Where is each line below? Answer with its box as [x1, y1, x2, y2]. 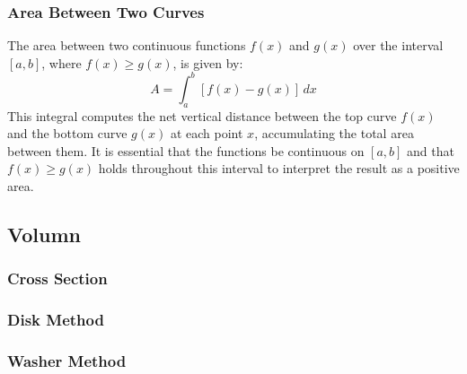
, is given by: [172, 53, 243, 72]
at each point [170, 124, 243, 143]
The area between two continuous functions [7, 36, 246, 55]
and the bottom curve [7, 124, 128, 143]
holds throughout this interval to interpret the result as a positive [98, 159, 460, 178]
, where [41, 53, 82, 72]
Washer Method [7, 350, 127, 372]
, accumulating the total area [254, 124, 414, 143]
